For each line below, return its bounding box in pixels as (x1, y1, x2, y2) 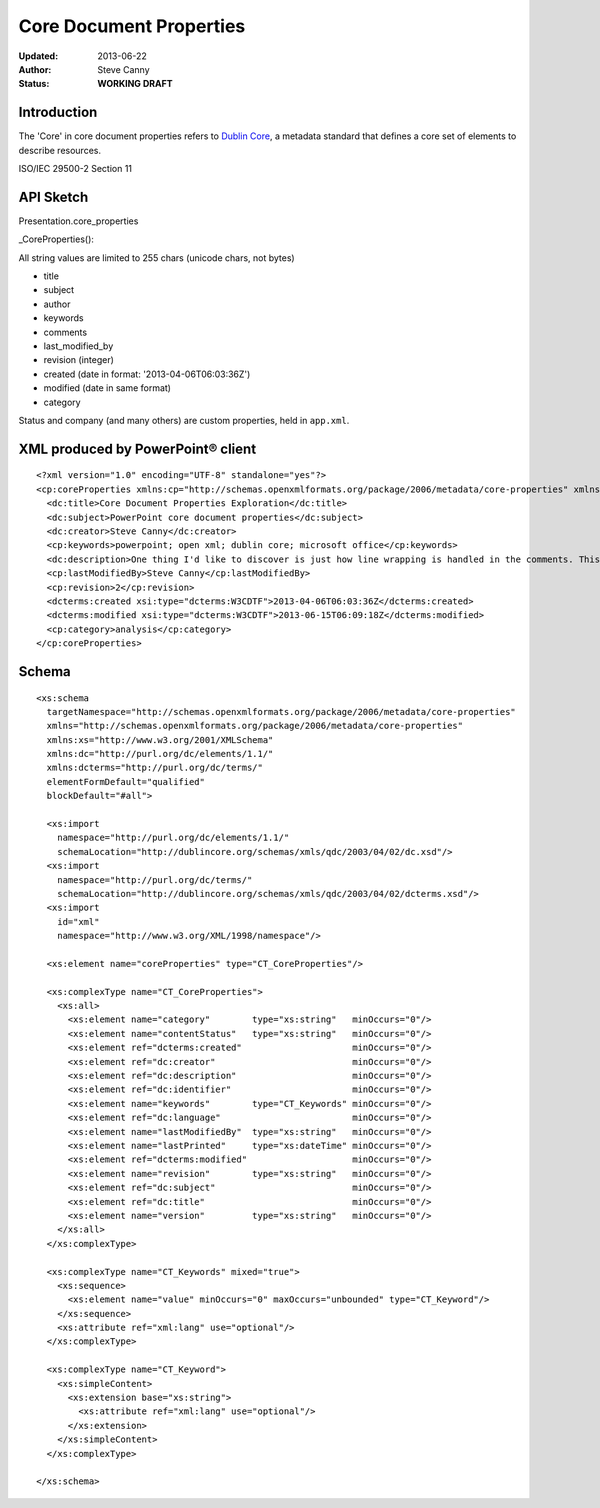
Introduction (18, 104, 98, 121)
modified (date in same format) (43, 382, 172, 394)
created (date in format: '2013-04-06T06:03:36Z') (43, 368, 251, 380)
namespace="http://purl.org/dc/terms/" (56, 874, 253, 885)
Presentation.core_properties (18, 215, 139, 227)
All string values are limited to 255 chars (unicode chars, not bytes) (18, 251, 295, 264)
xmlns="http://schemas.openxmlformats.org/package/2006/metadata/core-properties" (46, 720, 464, 732)
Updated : (18, 50, 59, 62)
